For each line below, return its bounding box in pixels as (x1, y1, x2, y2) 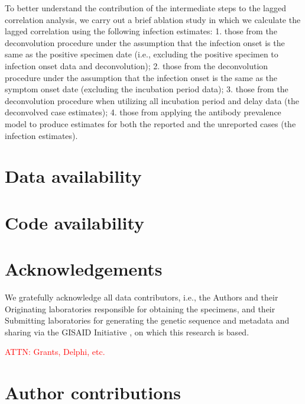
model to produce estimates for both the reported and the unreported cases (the (5, 117, 296, 130)
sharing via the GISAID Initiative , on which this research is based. (5, 325, 249, 338)
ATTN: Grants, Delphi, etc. (5, 345, 105, 358)
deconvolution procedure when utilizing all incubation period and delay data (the (5, 94, 299, 106)
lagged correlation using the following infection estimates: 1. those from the (5, 25, 277, 37)
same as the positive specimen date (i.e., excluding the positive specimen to (5, 48, 278, 60)
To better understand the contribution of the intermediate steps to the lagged (5, 2, 287, 14)
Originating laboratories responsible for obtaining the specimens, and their (5, 302, 275, 315)
